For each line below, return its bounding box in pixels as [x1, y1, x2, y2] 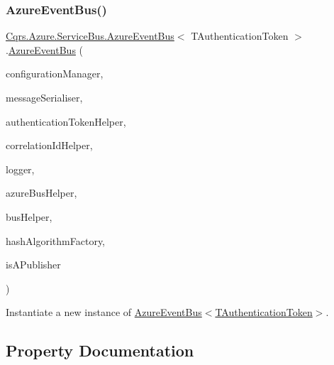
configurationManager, [6, 66, 104, 81]
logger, [6, 161, 35, 176]
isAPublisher [6, 257, 61, 272]
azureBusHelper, [6, 185, 77, 200]
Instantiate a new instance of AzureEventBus [6, 305, 202, 320]
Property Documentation [6, 339, 194, 361]
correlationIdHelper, [6, 138, 93, 153]
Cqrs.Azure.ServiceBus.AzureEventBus [6, 28, 174, 43]
